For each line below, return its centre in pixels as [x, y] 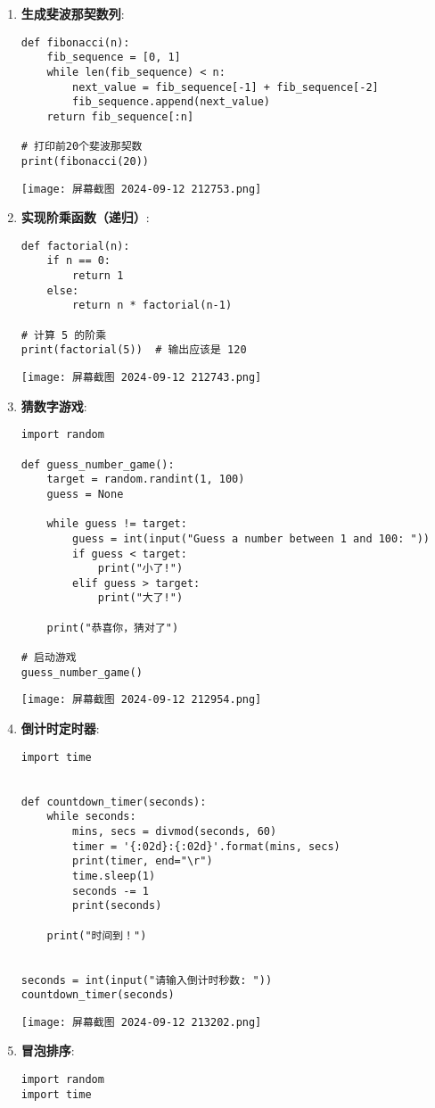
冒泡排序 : [48, 1050]
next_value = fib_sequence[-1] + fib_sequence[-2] [226, 87]
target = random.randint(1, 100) [146, 480]
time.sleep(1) [114, 876]
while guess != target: [117, 524]
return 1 [98, 276]
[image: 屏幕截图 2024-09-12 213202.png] [141, 1022]
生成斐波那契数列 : [73, 13]
